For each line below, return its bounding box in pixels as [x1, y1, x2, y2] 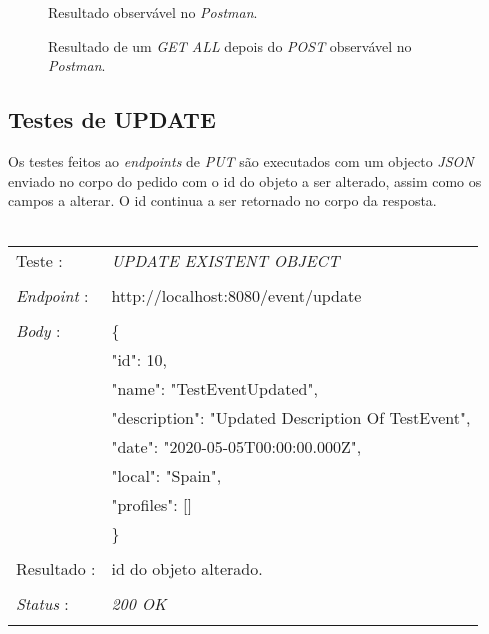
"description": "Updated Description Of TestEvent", [111, 406, 471, 430]
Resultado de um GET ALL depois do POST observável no [48, 35, 412, 56]
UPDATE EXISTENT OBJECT [111, 249, 340, 273]
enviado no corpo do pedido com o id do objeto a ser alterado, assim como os [8, 170, 482, 191]
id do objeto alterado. [111, 557, 263, 581]
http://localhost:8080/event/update [111, 284, 362, 308]
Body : [16, 319, 61, 343]
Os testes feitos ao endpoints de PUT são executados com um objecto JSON [8, 150, 474, 171]
